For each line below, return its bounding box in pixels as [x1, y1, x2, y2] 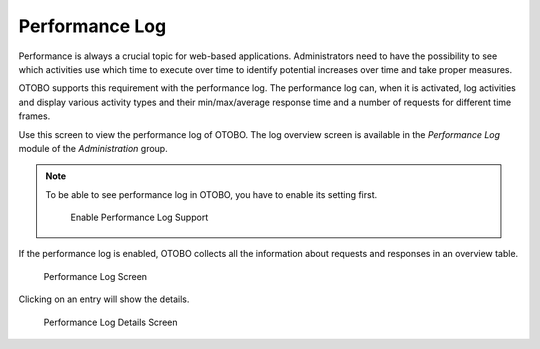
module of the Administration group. [18, 142, 169, 154]
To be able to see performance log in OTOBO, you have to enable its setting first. [45, 188, 378, 200]
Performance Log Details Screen [43, 316, 178, 328]
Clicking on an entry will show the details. [18, 293, 190, 305]
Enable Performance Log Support [70, 211, 209, 224]
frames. [18, 110, 51, 122]
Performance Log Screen [43, 270, 148, 282]
